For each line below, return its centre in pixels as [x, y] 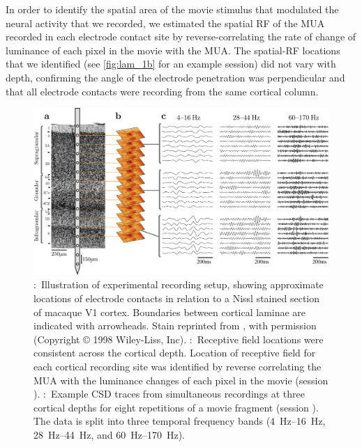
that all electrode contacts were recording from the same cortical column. [162, 91]
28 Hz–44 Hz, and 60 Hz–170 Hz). [109, 435]
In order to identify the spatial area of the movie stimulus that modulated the [172, 9]
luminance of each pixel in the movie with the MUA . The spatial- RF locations [173, 50]
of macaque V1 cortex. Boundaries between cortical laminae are [170, 312]
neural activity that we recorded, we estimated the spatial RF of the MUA [165, 23]
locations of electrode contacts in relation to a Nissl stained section [177, 298]
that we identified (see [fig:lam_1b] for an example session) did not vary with [171, 64]
